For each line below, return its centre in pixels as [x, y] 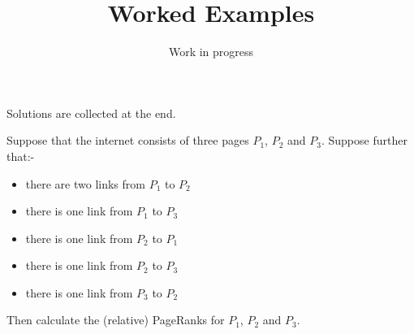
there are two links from [85, 183]
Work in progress [211, 52]
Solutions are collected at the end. [91, 113]
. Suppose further [364, 140]
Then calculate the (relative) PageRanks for [116, 320]
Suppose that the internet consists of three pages [128, 140]
